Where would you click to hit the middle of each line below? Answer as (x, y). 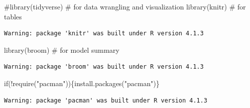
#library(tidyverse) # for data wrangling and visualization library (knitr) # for (125, 6)
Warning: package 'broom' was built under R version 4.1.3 (104, 67)
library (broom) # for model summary (62, 50)
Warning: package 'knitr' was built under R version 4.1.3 (104, 34)
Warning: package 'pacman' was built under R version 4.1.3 (106, 100)
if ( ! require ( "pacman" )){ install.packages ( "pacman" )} (82, 83)
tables (13, 16)
